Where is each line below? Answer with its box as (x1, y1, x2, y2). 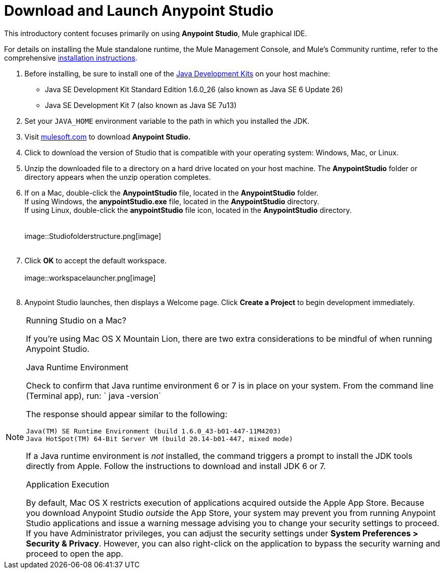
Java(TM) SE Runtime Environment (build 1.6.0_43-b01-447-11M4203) (26, 427, 281, 435)
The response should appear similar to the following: (26, 408, 228, 419)
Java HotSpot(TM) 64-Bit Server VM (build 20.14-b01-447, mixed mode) (26, 434, 293, 443)
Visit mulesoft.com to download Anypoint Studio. (24, 132, 191, 141)
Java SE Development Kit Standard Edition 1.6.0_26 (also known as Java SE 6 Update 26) (45, 85, 343, 94)
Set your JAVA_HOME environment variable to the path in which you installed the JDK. (24, 116, 310, 125)
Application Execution (26, 479, 109, 489)
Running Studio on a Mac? (26, 315, 126, 325)
